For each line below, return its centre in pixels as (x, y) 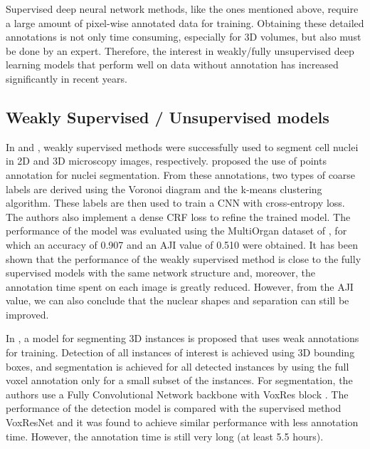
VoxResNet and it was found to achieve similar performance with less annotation (182, 422)
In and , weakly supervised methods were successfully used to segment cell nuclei (182, 146)
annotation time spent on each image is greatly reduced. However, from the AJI (180, 286)
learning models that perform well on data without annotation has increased (172, 64)
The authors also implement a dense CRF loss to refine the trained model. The (178, 216)
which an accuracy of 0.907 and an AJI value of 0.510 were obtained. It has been (182, 244)
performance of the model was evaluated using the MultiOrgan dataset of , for (176, 231)
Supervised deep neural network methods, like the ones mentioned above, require (182, 9)
